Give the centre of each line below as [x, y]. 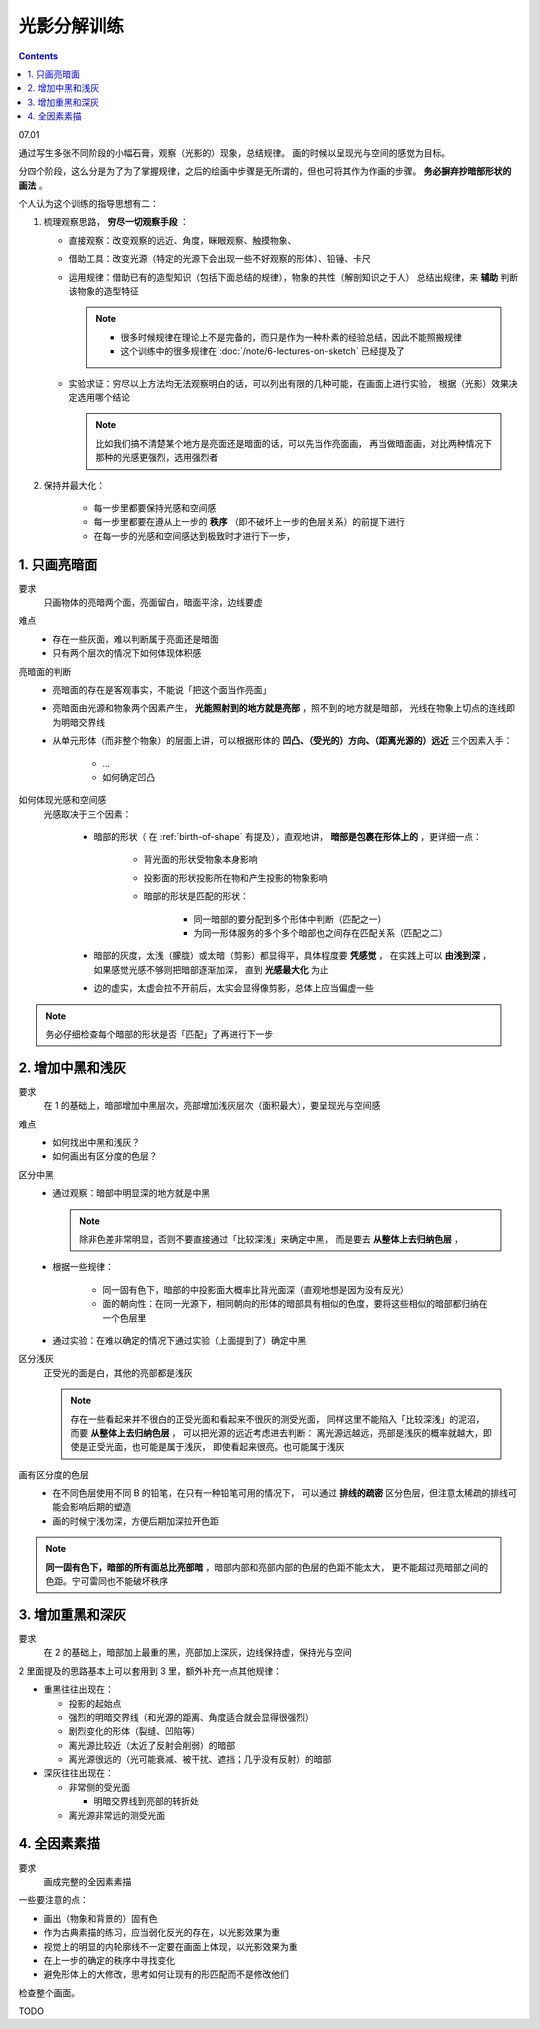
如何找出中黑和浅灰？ [96, 1142]
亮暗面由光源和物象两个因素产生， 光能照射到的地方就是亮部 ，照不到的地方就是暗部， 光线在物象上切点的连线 [279, 708]
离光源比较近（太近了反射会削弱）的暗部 [151, 1745]
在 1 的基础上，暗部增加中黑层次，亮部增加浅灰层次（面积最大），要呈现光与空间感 [212, 1106]
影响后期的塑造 [100, 1507]
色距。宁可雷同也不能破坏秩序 [107, 1581]
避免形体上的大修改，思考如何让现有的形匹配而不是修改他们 [166, 1974]
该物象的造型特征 [103, 291]
